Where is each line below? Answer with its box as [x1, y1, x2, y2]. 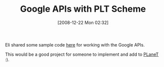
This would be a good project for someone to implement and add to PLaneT [5, 51, 159, 57]
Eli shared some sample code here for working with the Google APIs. [5, 42, 145, 47]
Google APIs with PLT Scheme [20, 3, 146, 15]
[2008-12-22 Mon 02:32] [57, 20, 109, 25]
